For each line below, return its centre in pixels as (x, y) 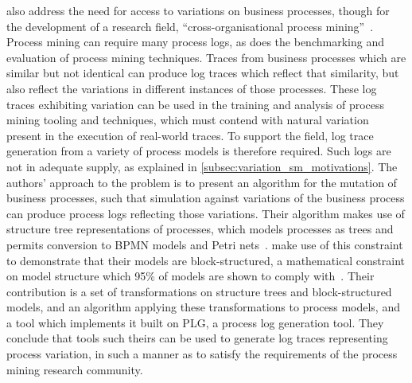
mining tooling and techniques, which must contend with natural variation (188, 120)
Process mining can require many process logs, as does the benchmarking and (195, 42)
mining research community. (75, 369)
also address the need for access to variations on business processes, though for (198, 10)
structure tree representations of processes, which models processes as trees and (200, 229)
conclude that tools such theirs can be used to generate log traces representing (197, 338)
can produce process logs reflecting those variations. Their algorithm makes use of (206, 213)
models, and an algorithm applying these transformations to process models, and (203, 307)
